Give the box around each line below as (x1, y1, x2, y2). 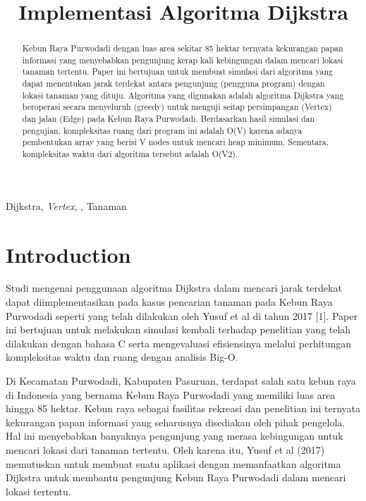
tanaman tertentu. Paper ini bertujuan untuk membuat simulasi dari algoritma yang (22, 66, 333, 78)
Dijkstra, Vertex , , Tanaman (6, 198, 127, 213)
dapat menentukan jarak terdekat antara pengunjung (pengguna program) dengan (22, 78, 325, 89)
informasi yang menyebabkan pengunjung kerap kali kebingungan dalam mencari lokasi (22, 54, 343, 66)
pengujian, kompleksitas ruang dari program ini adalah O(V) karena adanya (22, 124, 303, 136)
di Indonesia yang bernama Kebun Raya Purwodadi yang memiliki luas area (6, 387, 336, 402)
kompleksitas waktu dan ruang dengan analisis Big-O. (6, 350, 238, 364)
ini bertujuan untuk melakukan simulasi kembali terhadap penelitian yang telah (6, 322, 351, 337)
